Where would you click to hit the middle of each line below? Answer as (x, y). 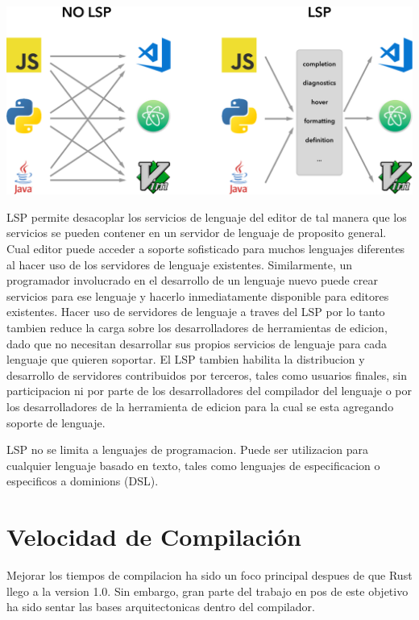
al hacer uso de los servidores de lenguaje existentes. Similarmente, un (180, 264)
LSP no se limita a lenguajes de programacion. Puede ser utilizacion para (187, 449)
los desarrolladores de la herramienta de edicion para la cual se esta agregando (200, 407)
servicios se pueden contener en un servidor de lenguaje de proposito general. (197, 233)
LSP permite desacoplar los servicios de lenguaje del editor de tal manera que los (207, 216)
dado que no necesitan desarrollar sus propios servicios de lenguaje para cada (197, 343)
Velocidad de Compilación (154, 537)
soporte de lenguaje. (56, 422)
